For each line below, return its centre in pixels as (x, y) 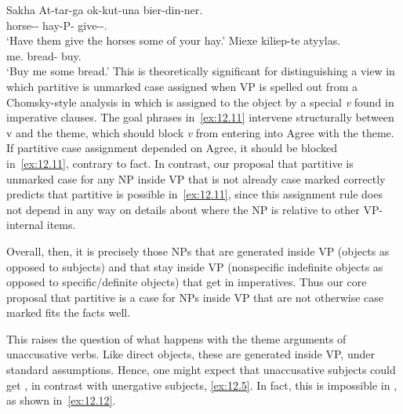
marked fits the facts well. (69, 312)
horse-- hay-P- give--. (57, 25)
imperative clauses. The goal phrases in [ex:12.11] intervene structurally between (200, 117)
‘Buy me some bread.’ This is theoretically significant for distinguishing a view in (201, 71)
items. (61, 225)
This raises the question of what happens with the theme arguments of (176, 338)
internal (25, 225)
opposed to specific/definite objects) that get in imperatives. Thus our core (187, 282)
